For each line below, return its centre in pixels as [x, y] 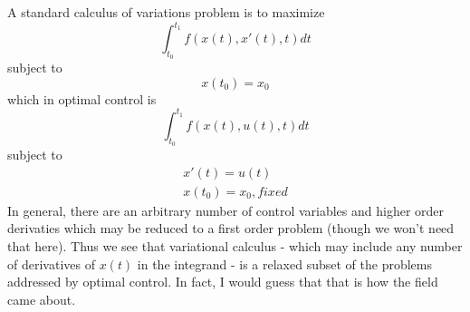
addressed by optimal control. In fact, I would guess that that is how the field [223, 282]
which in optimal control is [82, 98]
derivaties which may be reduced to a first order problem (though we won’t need [231, 228]
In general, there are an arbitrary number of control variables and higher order [226, 210]
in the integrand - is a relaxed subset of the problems [284, 263]
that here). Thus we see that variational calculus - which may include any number [235, 246]
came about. [42, 299]
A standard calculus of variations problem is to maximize [166, 12]
